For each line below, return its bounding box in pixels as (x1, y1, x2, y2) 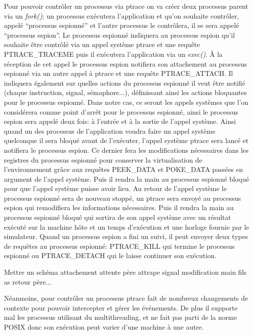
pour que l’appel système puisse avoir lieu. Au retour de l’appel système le (4, 183, 227, 193)
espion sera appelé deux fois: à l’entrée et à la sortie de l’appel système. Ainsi (4, 116, 236, 126)
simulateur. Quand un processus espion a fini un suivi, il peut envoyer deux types (4, 231, 248, 241)
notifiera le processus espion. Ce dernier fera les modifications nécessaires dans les (4, 144, 249, 155)
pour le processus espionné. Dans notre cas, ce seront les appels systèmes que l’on (4, 96, 249, 107)
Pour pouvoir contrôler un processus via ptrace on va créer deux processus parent (4, 1, 249, 11)
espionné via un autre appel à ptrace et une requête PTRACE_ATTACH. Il (4, 68, 233, 78)
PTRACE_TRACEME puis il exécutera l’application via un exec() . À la (4, 48, 223, 59)
